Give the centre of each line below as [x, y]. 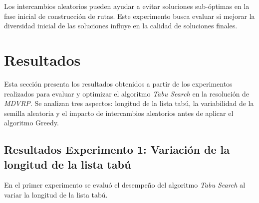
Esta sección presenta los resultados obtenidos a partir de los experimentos [118, 83]
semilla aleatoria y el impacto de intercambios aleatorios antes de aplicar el [119, 113]
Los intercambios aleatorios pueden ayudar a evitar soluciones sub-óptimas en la [127, 6]
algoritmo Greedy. [31, 123]
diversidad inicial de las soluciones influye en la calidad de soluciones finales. [121, 26]
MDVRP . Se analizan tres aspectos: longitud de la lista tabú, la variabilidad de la [129, 103]
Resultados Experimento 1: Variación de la [117, 150]
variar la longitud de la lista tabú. [56, 195]
